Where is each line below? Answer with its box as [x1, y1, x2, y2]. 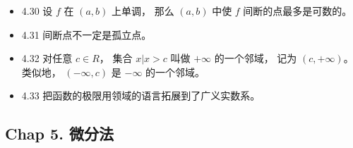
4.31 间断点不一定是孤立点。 [21, 27, 152, 42]
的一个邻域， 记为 [214, 51, 297, 66]
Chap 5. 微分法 [5, 123, 114, 144]
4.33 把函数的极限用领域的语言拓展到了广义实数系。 [21, 88, 261, 103]
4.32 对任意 [21, 51, 73, 66]
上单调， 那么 [112, 4, 174, 18]
